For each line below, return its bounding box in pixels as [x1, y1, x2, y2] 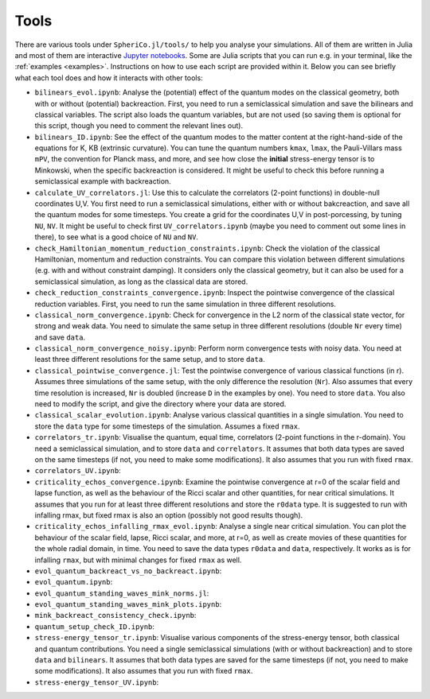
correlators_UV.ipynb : [34, 466, 121, 476]
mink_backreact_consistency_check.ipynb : [34, 611, 197, 620]
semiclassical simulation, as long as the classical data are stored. [34, 277, 248, 286]
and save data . [34, 332, 86, 342]
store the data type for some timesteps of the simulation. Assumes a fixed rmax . [34, 421, 300, 431]
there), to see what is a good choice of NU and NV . [34, 232, 199, 242]
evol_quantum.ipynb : [34, 577, 113, 587]
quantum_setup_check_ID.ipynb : [34, 621, 155, 631]
